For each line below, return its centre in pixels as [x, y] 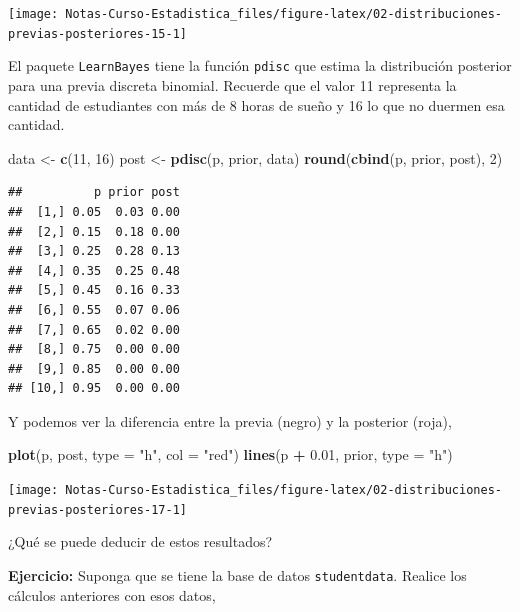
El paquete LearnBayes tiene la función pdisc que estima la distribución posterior [260, 65]
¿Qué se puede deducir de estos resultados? [140, 541]
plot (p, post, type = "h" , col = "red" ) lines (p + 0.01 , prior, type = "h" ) [230, 454]
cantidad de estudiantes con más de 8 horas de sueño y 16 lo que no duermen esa [256, 104]
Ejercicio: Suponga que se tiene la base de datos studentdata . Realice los [237, 574]
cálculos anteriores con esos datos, [112, 594]
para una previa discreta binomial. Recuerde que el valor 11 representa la [232, 84]
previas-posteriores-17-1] [97, 509]
